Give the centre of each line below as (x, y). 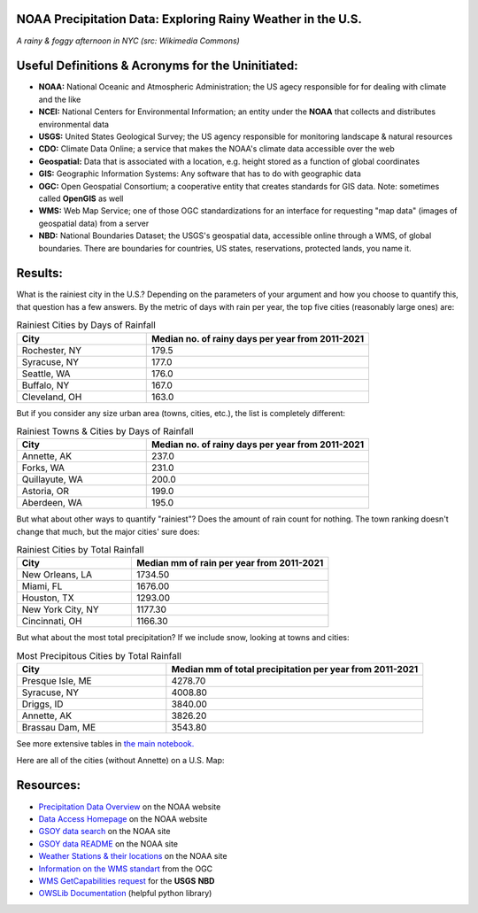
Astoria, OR (46, 491)
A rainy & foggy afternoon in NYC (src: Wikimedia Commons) (128, 41)
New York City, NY (60, 609)
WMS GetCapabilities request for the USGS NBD (127, 880)
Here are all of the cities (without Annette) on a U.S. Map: (120, 760)
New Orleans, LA (57, 575)
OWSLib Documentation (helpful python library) (125, 894)
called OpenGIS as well (81, 198)
